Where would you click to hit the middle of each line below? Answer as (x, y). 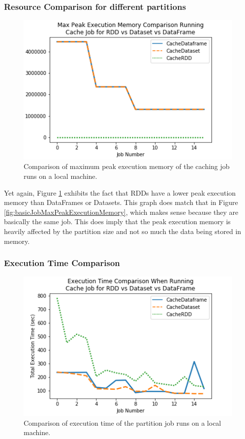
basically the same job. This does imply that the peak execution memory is (117, 221)
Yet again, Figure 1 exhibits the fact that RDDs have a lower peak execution (120, 192)
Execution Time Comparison (62, 263)
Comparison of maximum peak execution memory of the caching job (127, 166)
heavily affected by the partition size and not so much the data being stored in (123, 231)
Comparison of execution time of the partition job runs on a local (122, 422)
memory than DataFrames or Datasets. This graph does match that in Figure (121, 202)
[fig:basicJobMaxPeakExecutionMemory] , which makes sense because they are (121, 212)
